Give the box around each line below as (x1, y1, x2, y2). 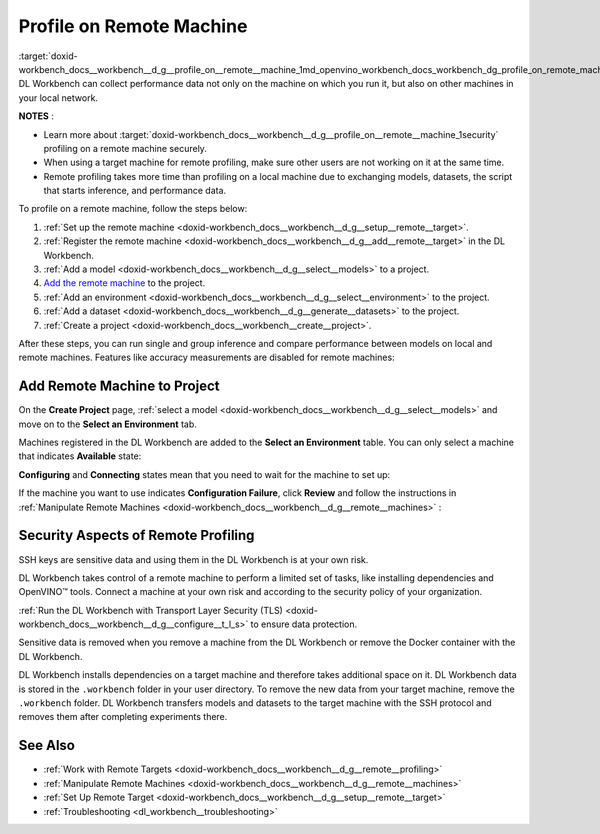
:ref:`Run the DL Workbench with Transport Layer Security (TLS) (18, 604, 284, 616)
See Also (18, 737, 75, 754)
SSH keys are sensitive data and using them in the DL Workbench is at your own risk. (18, 553, 369, 565)
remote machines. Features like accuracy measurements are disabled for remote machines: (18, 351, 395, 364)
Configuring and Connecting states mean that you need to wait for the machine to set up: (18, 468, 391, 480)
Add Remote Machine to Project (18, 378, 220, 395)
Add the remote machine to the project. (43, 277, 206, 289)
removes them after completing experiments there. (18, 711, 228, 723)
